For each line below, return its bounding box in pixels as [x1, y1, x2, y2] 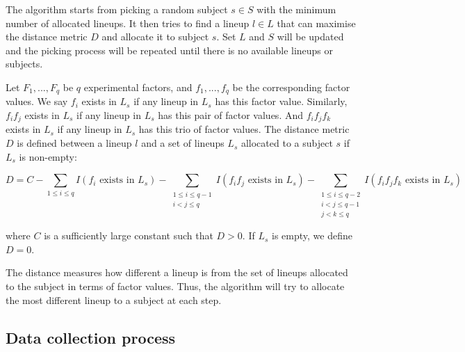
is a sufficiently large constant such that [44, 228, 213, 243]
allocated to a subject [240, 136, 333, 150]
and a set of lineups [141, 136, 225, 150]
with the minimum [256, 2, 336, 16]
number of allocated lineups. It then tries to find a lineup [6, 15, 250, 30]
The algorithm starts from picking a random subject [6, 2, 228, 16]
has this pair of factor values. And [158, 108, 304, 122]
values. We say [6, 94, 68, 109]
